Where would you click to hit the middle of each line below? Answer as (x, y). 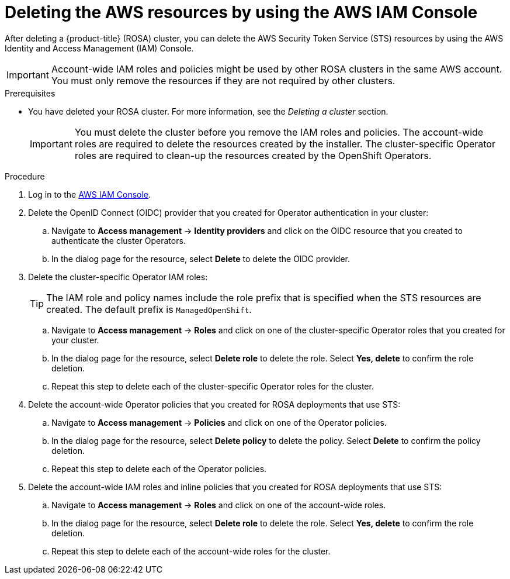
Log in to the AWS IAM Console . (90, 194)
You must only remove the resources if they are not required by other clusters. (223, 80)
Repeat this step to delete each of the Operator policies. (159, 468)
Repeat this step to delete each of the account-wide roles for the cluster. (191, 551)
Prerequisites (30, 93)
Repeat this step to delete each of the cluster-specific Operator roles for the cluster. (213, 386)
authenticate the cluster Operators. (119, 240)
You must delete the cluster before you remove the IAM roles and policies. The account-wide (279, 132)
